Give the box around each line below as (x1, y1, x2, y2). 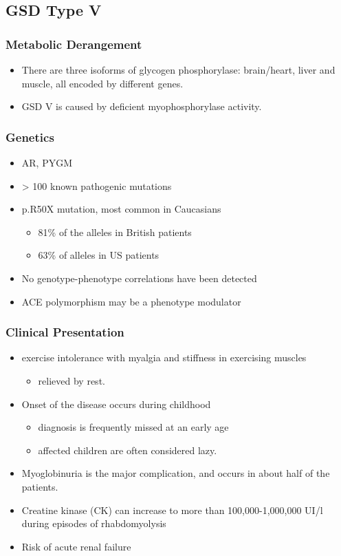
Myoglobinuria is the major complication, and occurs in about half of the (21, 466, 330, 480)
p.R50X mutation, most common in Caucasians (21, 202, 221, 216)
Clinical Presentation (5, 323, 124, 341)
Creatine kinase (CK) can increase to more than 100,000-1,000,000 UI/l (21, 502, 323, 517)
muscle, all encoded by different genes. (21, 76, 184, 90)
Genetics (5, 128, 54, 145)
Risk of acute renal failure (21, 539, 131, 553)
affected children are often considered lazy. (38, 442, 217, 457)
